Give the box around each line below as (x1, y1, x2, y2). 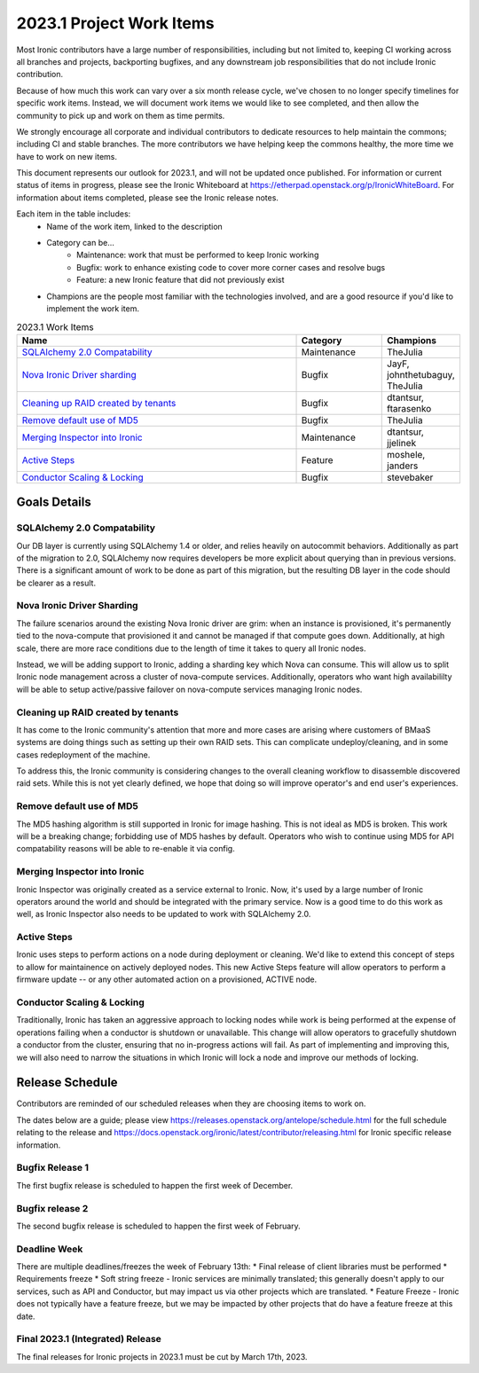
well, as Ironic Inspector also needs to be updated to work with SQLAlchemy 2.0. (16, 909, 311, 920)
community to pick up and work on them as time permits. (16, 110, 225, 121)
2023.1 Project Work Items (16, 13, 215, 33)
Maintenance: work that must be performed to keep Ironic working (76, 249, 319, 261)
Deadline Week (16, 1243, 83, 1255)
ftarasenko (387, 402, 432, 414)
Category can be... (46, 238, 115, 248)
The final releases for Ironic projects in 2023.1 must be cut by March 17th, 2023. (16, 1351, 308, 1361)
